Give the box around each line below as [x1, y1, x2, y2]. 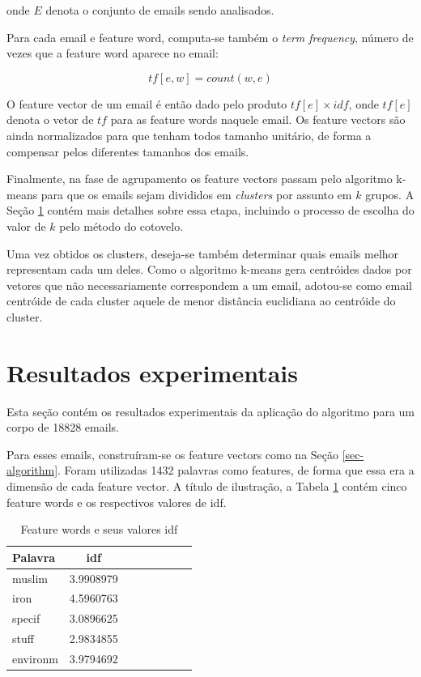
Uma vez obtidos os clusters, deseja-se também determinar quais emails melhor [6, 245, 399, 262]
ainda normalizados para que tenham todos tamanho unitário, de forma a [6, 126, 372, 143]
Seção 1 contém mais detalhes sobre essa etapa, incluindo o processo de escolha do [6, 202, 415, 219]
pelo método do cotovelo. [59, 217, 184, 234]
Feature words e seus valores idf [20, 521, 178, 538]
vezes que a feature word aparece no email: [6, 45, 219, 62]
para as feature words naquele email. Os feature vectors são [110, 111, 406, 128]
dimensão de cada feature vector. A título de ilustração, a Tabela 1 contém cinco [6, 478, 407, 494]
